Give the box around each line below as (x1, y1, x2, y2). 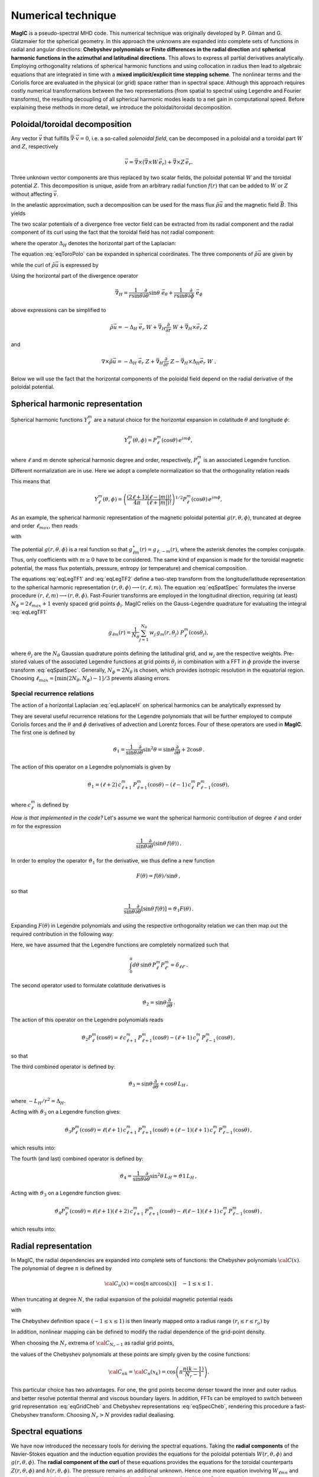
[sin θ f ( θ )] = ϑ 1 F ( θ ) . (141, 905, 194, 913)
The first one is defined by (11, 729, 76, 736)
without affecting (11, 190, 53, 197)
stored (11, 658, 27, 665)
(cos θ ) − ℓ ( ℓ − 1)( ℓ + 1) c (159, 1208, 224, 1214)
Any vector (11, 135, 38, 142)
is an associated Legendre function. (203, 456, 291, 463)
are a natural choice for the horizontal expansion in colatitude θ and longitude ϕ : (93, 417, 289, 424)
